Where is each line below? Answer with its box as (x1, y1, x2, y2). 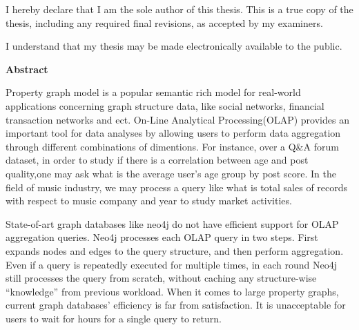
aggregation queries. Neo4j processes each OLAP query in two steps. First (6, 230, 318, 244)
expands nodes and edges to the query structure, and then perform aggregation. (6, 243, 344, 258)
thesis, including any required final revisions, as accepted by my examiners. (6, 15, 323, 30)
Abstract (6, 61, 48, 76)
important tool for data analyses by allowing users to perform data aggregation (6, 126, 341, 140)
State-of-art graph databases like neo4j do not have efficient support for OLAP (6, 216, 339, 231)
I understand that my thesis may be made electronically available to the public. (6, 39, 342, 53)
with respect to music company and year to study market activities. (6, 193, 292, 208)
